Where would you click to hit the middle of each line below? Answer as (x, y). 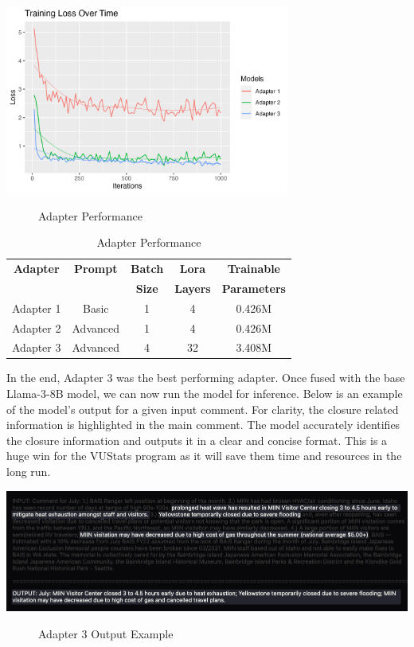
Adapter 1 (37, 308)
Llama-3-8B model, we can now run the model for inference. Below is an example (205, 394)
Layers (193, 288)
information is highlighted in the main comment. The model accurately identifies (203, 425)
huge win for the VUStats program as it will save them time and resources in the (204, 456)
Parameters (254, 288)
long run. (29, 472)
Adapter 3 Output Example (106, 633)
